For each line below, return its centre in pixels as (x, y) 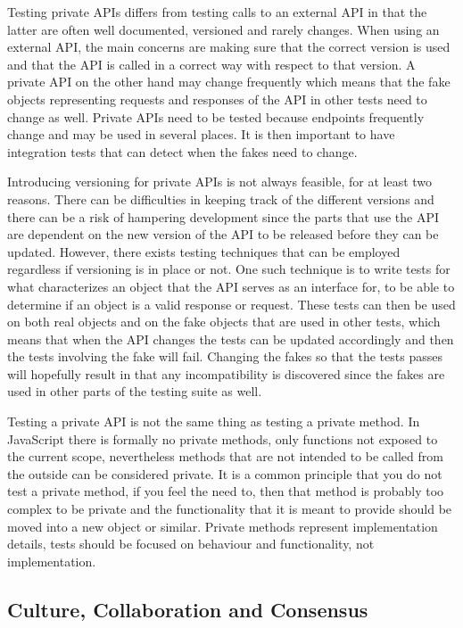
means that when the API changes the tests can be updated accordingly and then (231, 339)
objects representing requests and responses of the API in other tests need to (217, 99)
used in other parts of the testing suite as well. (135, 391)
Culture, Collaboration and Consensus (188, 609)
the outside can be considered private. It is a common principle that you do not (225, 473)
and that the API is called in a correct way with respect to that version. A (211, 64)
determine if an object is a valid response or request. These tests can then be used (231, 304)
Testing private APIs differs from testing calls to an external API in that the (217, 12)
